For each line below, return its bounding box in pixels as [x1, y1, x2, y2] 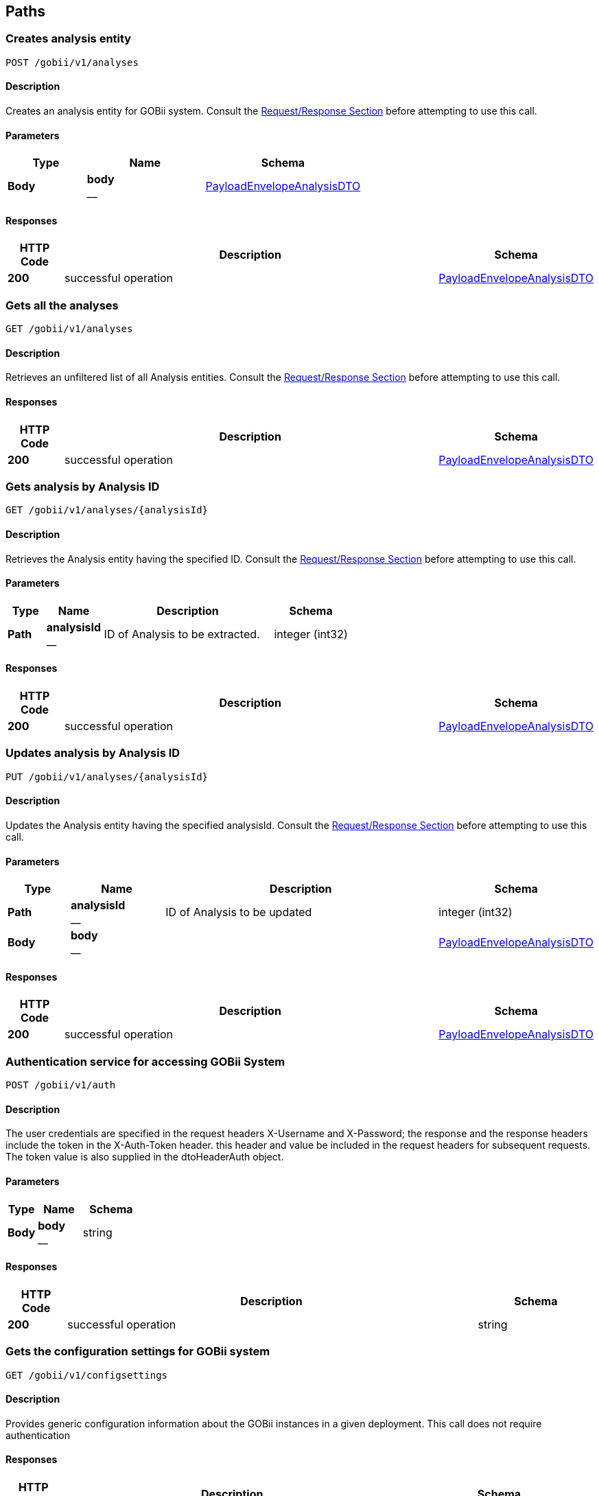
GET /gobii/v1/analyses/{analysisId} [5, 504, 209, 516]
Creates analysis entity [5, 32, 132, 46]
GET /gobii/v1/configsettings [5, 1369, 168, 1381]
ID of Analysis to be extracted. [104, 627, 260, 641]
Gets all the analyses [5, 298, 119, 312]
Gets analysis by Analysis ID [5, 480, 160, 494]
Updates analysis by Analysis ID [5, 746, 180, 760]
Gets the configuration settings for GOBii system [5, 1344, 270, 1359]
